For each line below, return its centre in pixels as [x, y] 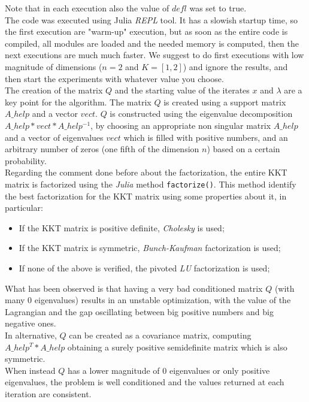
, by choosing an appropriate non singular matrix [181, 125]
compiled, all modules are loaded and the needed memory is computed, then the [152, 43]
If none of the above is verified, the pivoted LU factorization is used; [144, 268]
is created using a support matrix [225, 102]
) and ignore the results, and [235, 66]
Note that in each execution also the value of [87, 8]
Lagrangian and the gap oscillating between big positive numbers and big [139, 311]
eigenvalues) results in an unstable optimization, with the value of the [163, 300]
